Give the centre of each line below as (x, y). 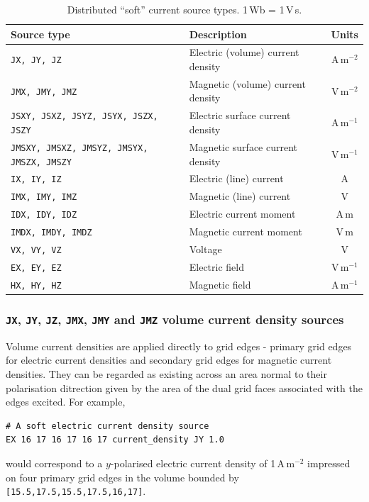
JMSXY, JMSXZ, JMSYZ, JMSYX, (79, 148)
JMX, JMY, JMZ (44, 92)
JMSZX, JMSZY (41, 162)
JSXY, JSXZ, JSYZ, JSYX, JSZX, (84, 117)
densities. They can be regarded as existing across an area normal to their (166, 374)
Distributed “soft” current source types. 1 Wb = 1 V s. (184, 9)
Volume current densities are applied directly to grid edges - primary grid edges (179, 346)
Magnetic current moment (246, 232)
